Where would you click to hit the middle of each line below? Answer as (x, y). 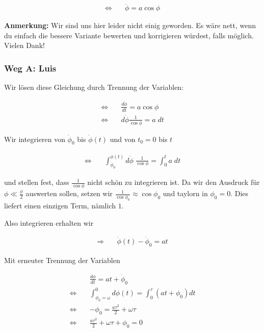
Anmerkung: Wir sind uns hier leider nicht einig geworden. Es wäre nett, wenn (130, 25)
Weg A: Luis (30, 68)
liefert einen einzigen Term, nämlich (60, 205)
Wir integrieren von (35, 139)
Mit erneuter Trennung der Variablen (62, 260)
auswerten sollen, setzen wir (69, 193)
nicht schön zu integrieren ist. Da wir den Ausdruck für (174, 182)
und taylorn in (185, 193)
